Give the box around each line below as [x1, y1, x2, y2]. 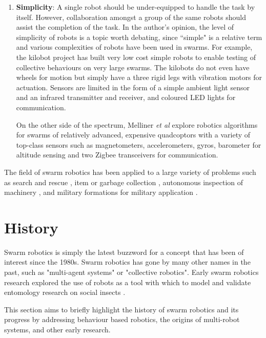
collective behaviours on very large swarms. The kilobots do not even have [16, 62, 250, 72]
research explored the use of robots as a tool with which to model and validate [4, 276, 251, 287]
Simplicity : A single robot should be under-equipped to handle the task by [16, 2, 255, 12]
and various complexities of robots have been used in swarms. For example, [16, 42, 253, 52]
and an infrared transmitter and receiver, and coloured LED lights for [16, 92, 236, 103]
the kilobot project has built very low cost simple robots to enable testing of [16, 51, 256, 62]
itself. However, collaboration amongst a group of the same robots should [16, 11, 246, 22]
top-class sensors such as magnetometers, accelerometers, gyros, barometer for [16, 139, 261, 150]
